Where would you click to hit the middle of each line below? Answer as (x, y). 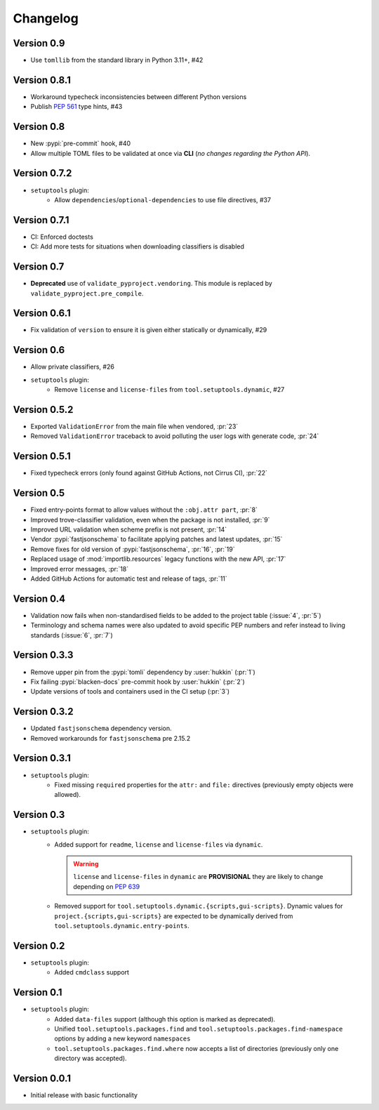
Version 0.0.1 (42, 1078)
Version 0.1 (38, 992)
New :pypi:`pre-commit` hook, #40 (81, 143)
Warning (86, 864)
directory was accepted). (91, 1058)
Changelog (46, 18)
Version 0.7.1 (41, 220)
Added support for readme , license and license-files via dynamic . (159, 844)
